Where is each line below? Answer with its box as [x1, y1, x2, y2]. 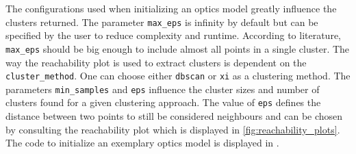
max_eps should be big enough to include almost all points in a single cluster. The [5, 41, 350, 55]
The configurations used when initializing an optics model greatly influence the [5, 1, 337, 15]
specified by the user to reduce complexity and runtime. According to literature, [5, 28, 341, 42]
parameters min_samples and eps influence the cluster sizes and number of [5, 81, 320, 96]
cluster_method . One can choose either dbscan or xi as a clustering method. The [5, 68, 351, 83]
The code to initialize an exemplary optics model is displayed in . [5, 136, 279, 150]
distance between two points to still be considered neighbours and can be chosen [5, 109, 343, 123]
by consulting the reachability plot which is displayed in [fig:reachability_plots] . [5, 122, 340, 136]
